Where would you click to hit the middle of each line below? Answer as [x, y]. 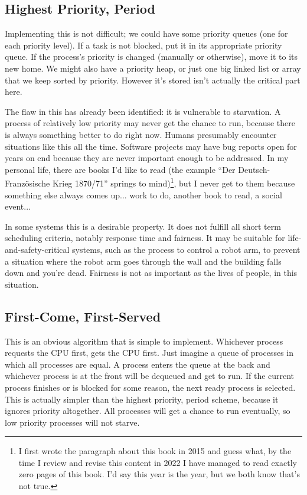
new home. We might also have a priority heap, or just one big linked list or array [153, 68]
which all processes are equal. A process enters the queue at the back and [138, 364]
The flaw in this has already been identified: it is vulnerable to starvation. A [143, 111]
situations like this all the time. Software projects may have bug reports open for [151, 146]
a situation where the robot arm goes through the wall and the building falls [143, 261]
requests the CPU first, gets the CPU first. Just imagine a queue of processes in [149, 353]
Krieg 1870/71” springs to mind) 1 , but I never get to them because [174, 182]
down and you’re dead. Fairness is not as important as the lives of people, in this [151, 273]
